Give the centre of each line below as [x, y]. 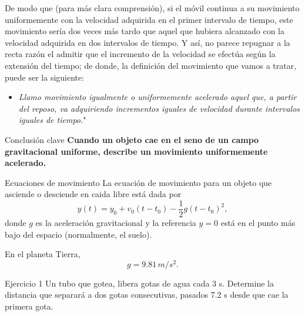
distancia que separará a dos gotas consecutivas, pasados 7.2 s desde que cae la [147, 295]
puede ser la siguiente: [45, 77]
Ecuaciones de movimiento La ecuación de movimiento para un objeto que [138, 182]
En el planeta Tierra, [43, 254]
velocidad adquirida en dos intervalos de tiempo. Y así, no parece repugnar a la [148, 42]
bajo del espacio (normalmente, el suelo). [78, 234]
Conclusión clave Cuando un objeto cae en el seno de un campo [132, 139]
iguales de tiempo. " [52, 120]
